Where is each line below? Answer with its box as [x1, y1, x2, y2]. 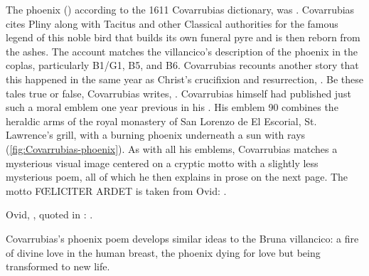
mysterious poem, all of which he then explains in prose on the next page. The [6, 169, 348, 184]
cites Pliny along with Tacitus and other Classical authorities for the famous [6, 16, 338, 31]
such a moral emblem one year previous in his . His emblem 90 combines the [6, 100, 338, 115]
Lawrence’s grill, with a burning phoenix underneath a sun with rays [6, 127, 306, 142]
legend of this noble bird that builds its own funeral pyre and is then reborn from [6, 30, 360, 45]
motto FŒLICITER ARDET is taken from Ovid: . [6, 183, 227, 198]
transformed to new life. [6, 259, 110, 274]
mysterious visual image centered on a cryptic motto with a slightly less [6, 155, 319, 170]
